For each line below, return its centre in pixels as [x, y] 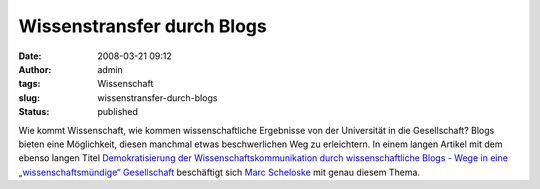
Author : [35, 69]
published [118, 112]
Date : [30, 56]
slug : [29, 97]
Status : [34, 112]
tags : [29, 84]
